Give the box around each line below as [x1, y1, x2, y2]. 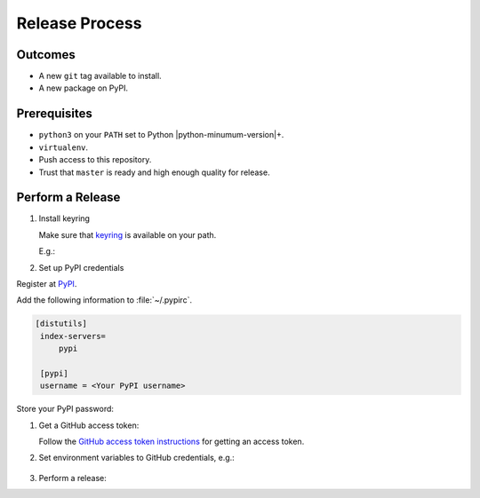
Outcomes [16, 47, 76, 62]
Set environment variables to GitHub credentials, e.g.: [38, 453, 235, 463]
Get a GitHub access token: [38, 420, 140, 431]
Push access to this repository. [38, 154, 152, 165]
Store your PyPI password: [16, 404, 115, 415]
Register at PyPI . [16, 279, 77, 289]
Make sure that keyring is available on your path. [38, 229, 217, 240]
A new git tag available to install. [38, 71, 162, 82]
